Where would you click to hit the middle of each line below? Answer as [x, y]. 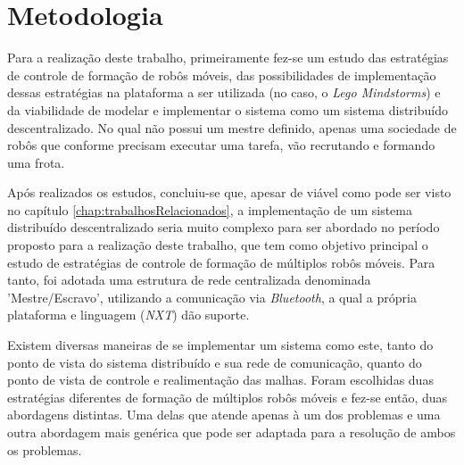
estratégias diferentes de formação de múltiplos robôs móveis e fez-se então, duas [228, 397]
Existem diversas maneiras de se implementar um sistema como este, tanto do [220, 345]
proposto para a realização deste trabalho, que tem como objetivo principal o [218, 245]
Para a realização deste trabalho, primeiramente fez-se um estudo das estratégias [228, 58]
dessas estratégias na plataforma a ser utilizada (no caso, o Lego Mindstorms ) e [224, 92]
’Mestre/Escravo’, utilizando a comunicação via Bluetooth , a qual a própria [212, 297]
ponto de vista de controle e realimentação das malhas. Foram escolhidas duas [220, 380]
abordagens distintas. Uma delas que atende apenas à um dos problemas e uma [224, 415]
